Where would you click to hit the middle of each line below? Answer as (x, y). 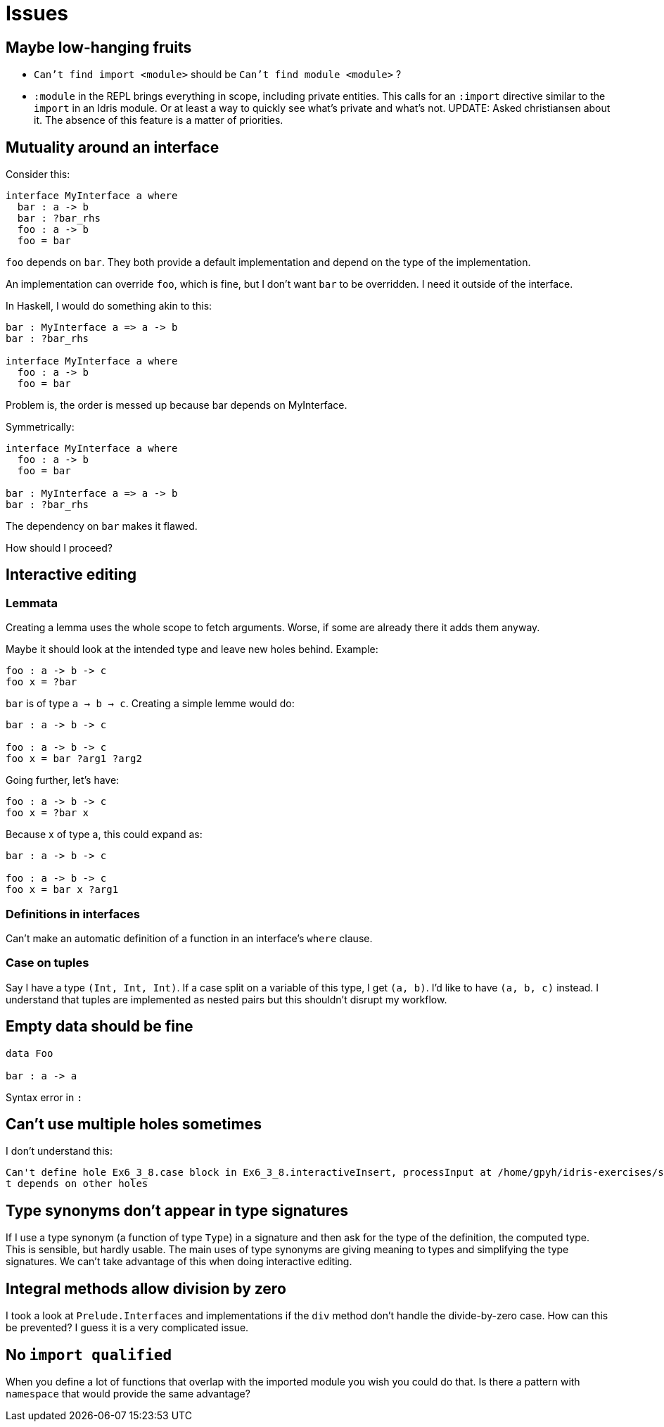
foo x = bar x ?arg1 (62, 890)
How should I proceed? (59, 548)
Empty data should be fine (100, 1027)
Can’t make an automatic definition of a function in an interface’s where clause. (189, 938)
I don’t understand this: (59, 1151)
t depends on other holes (77, 1184)
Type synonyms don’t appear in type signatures (177, 1210)
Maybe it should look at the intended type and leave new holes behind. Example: (192, 649)
